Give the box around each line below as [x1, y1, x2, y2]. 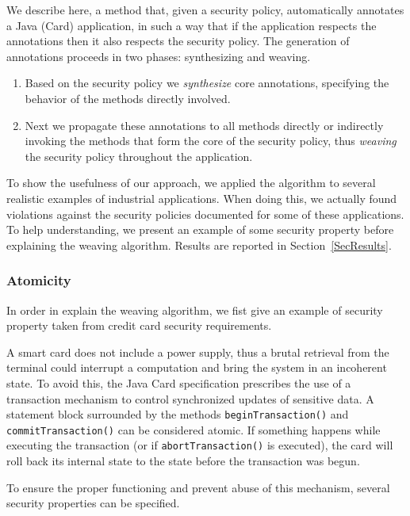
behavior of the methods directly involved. [25, 90, 231, 106]
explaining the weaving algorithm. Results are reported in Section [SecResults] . [6, 236, 392, 253]
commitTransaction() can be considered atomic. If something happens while [6, 421, 381, 438]
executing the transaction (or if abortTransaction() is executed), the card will [6, 437, 393, 453]
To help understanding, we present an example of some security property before [6, 221, 394, 238]
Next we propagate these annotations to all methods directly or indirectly [25, 117, 384, 133]
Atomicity [6, 270, 71, 290]
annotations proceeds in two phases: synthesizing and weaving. [6, 48, 311, 64]
